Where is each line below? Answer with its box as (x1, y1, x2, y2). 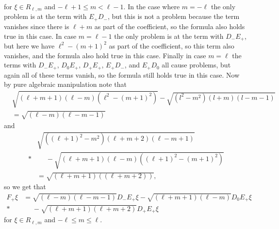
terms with (4, 60, 36, 70)
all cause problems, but (162, 60, 231, 70)
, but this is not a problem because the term (107, 11, 240, 21)
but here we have (4, 40, 55, 50)
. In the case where (123, 1, 180, 11)
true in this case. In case (4, 31, 77, 41)
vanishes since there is (4, 21, 69, 31)
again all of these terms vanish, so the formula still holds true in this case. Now (4, 69, 240, 80)
